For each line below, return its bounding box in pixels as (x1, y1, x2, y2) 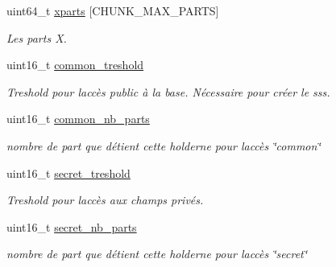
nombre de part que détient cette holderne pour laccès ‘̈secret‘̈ (6, 245, 308, 262)
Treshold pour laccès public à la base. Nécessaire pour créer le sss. (6, 83, 330, 100)
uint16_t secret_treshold (6, 164, 131, 181)
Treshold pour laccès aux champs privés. (6, 191, 204, 208)
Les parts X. (6, 29, 67, 46)
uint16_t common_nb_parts (6, 110, 150, 127)
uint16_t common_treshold (6, 56, 144, 73)
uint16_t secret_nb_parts (6, 218, 137, 235)
